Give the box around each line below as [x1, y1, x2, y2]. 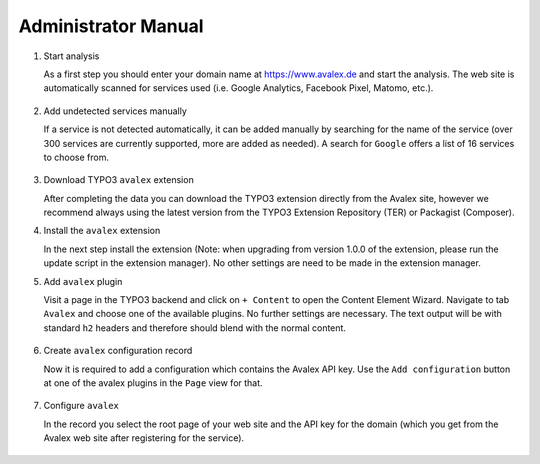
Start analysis [43, 50, 100, 62]
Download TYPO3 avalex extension [43, 174, 194, 186]
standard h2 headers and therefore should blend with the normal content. [43, 321, 347, 334]
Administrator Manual [18, 15, 204, 37]
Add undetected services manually [43, 105, 187, 117]
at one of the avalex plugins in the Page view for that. [43, 376, 264, 389]
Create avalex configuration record [43, 345, 193, 357]
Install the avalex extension [43, 225, 161, 237]
